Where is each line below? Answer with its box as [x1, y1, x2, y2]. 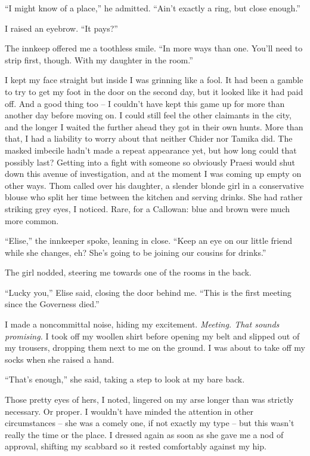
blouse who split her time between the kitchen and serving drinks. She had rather [5, 191, 303, 203]
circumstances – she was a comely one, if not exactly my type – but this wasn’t [5, 417, 294, 429]
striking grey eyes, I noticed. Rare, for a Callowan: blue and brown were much [5, 202, 290, 215]
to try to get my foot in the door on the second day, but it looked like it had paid [5, 85, 303, 97]
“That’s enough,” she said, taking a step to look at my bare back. [5, 373, 245, 385]
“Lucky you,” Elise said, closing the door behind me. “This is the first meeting [5, 286, 292, 298]
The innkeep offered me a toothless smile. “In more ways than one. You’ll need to [5, 42, 303, 54]
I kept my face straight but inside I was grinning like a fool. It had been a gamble [5, 74, 303, 86]
